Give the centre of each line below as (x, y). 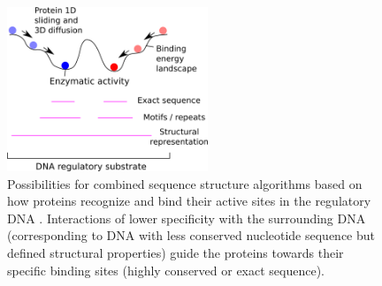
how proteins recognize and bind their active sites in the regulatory (189, 201)
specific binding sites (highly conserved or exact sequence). (166, 270)
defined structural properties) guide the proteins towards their (176, 252)
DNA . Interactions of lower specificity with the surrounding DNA (187, 218)
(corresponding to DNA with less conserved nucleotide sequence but (191, 235)
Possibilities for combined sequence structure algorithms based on (185, 183)
